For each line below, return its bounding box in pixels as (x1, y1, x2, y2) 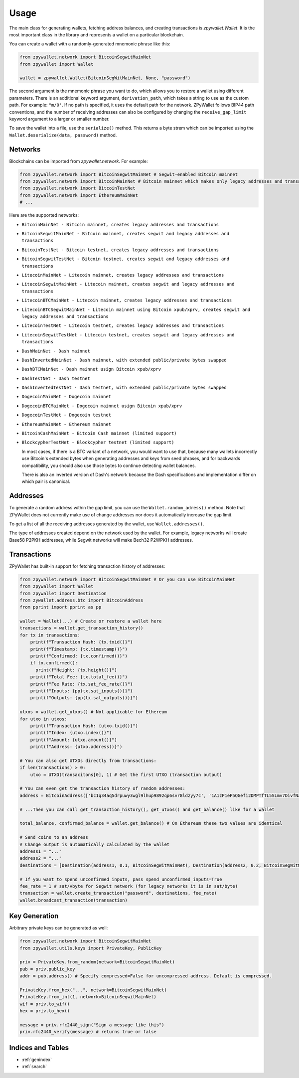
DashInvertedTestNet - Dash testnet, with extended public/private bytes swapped (21, 385, 227, 391)
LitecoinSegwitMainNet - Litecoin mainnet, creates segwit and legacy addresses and (21, 282, 235, 287)
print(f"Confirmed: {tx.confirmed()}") (30, 653, 128, 659)
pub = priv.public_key (19, 966, 75, 972)
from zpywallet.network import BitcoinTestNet (19, 185, 136, 191)
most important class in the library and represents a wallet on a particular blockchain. (9, 31, 184, 37)
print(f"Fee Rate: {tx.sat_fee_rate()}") (30, 681, 133, 687)
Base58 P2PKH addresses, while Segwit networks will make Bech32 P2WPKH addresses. (9, 537, 193, 543)
